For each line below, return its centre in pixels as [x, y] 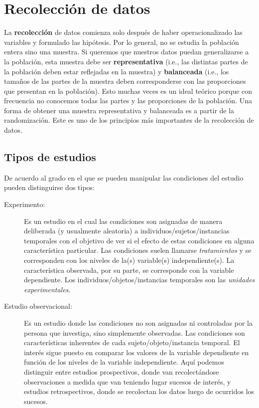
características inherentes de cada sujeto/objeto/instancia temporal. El [132, 342]
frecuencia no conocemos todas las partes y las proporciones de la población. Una [128, 101]
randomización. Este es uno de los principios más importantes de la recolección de [129, 120]
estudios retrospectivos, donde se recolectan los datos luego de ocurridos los [139, 391]
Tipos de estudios [50, 157]
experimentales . [47, 289]
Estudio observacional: [38, 306]
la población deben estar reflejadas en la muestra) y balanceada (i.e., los [117, 71]
